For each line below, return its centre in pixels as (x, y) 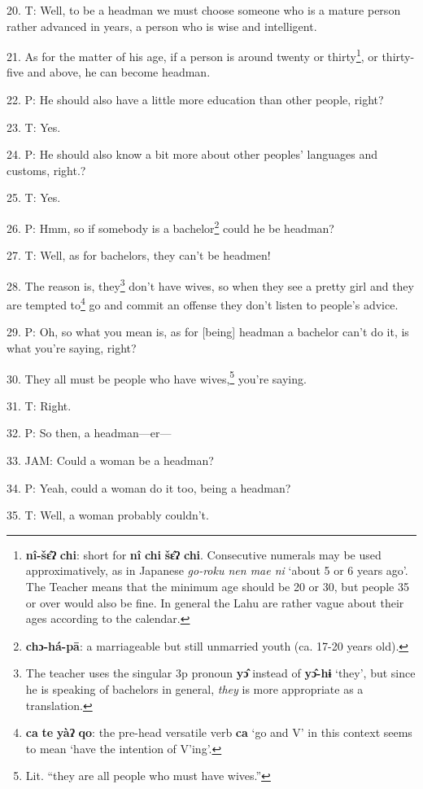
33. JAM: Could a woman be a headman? (110, 460)
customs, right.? (46, 170)
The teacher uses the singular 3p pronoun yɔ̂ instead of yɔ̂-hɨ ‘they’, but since (220, 673)
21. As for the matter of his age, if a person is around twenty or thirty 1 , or (192, 55)
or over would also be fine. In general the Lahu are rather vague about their (215, 602)
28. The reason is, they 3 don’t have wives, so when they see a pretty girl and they (210, 284)
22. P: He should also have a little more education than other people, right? (195, 100)
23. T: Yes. (34, 127)
